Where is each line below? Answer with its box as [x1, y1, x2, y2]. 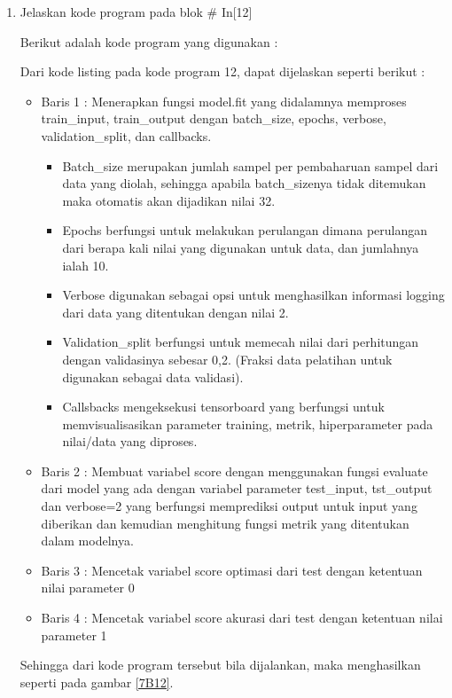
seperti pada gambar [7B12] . [19, 672, 174, 691]
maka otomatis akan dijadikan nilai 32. [62, 191, 276, 209]
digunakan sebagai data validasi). [62, 367, 244, 386]
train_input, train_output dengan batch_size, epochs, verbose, [41, 109, 386, 128]
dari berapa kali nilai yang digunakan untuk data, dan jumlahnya [62, 238, 419, 256]
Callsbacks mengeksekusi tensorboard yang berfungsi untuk [62, 397, 385, 416]
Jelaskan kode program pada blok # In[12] [19, 3, 253, 20]
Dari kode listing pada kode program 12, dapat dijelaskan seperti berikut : [19, 62, 425, 81]
